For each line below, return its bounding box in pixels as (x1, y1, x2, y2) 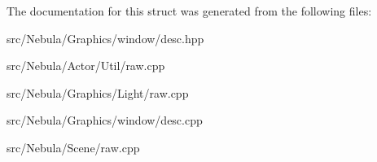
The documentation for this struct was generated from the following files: (7, 2, 372, 19)
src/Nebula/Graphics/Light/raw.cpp (7, 84, 189, 101)
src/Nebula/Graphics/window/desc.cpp (7, 112, 203, 129)
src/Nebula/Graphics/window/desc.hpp (7, 29, 204, 46)
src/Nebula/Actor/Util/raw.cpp (7, 57, 165, 74)
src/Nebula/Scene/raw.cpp (7, 138, 140, 155)
